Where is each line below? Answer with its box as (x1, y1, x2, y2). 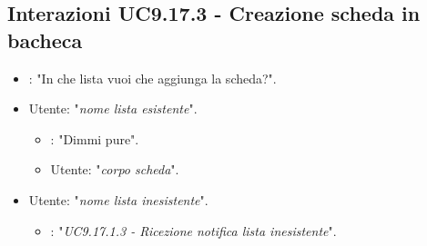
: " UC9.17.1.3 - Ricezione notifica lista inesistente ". (50, 221, 337, 240)
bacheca (7, 25, 83, 54)
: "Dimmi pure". (50, 129, 139, 148)
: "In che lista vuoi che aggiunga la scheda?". (28, 68, 277, 87)
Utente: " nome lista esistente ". (28, 99, 198, 118)
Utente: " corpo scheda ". (50, 160, 179, 179)
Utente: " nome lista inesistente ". (28, 190, 208, 209)
